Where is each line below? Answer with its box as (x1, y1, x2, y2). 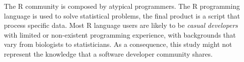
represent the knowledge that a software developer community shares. (4, 48, 213, 59)
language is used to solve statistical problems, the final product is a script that (4, 10, 240, 21)
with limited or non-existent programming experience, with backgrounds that (4, 29, 236, 40)
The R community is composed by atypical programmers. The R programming (4, 1, 240, 11)
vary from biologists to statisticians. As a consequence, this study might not (4, 39, 232, 49)
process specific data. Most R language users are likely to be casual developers (4, 20, 238, 30)
